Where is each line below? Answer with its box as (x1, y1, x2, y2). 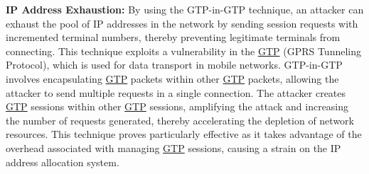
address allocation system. (6, 154, 119, 169)
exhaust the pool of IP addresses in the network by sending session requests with (6, 16, 358, 30)
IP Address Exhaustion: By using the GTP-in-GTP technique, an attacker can (6, 2, 364, 16)
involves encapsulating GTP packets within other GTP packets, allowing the (6, 71, 339, 86)
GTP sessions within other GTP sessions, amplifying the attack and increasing (6, 99, 349, 114)
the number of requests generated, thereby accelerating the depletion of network (6, 112, 354, 127)
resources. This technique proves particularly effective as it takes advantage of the (6, 127, 362, 141)
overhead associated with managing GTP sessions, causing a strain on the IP (6, 140, 341, 155)
